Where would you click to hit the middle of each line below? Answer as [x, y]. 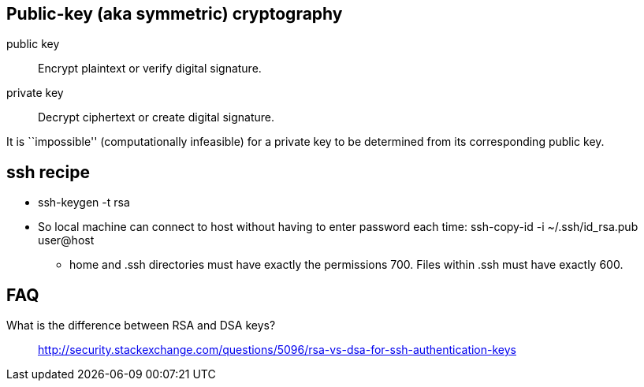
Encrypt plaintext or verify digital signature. [150, 69]
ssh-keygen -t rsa [84, 203]
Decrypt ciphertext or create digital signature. [156, 117]
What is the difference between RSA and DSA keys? [141, 326]
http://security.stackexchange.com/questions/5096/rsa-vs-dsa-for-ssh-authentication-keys [277, 350]
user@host [66, 240]
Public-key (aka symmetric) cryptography [175, 14]
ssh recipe [48, 172]
